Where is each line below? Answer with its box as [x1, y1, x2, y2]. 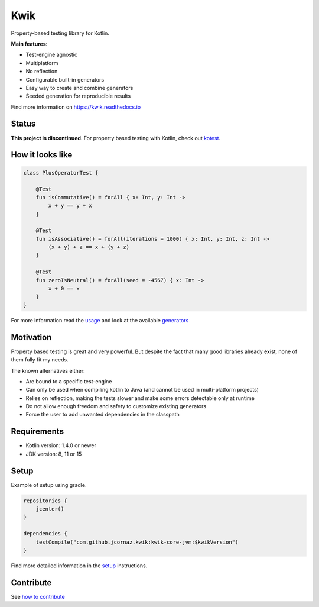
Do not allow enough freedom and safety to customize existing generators [25, 403, 207, 410]
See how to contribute [11, 593, 65, 600]
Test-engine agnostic [25, 51, 78, 59]
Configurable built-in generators [25, 76, 105, 83]
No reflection [25, 68, 58, 75]
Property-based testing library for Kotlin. [11, 30, 109, 37]
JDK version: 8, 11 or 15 [25, 450, 82, 457]
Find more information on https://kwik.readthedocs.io [11, 104, 141, 111]
